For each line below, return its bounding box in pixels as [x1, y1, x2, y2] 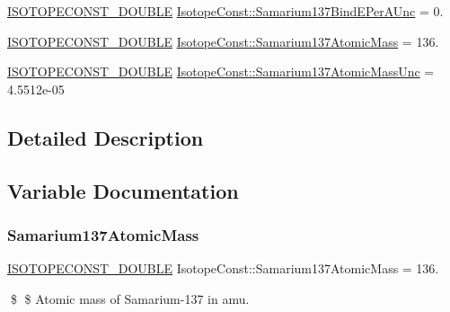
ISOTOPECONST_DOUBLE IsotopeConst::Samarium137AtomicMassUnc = [7, 62, 435, 81]
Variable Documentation [7, 176, 239, 204]
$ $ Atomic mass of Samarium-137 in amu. [10, 289, 250, 308]
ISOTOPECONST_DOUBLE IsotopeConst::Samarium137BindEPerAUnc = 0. [7, 2, 444, 20]
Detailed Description [7, 123, 204, 151]
